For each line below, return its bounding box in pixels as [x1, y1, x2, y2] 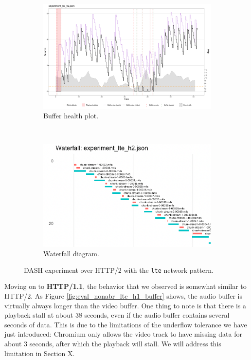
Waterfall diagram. [43, 248, 99, 259]
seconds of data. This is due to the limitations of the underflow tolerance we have [4, 319, 247, 329]
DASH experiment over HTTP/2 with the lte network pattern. [24, 265, 214, 275]
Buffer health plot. [43, 110, 99, 120]
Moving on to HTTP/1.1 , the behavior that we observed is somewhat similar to [4, 281, 247, 291]
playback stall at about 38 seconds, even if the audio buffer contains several [4, 310, 230, 320]
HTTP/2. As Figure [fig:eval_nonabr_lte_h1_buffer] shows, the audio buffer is [4, 291, 242, 301]
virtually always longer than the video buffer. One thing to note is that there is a [4, 300, 247, 310]
